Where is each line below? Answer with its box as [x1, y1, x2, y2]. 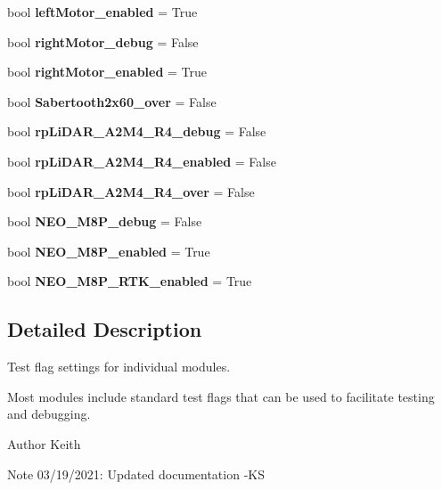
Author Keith [7, 434, 81, 453]
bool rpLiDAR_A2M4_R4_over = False [7, 182, 255, 200]
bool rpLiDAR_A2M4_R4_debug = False [7, 122, 266, 141]
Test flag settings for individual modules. [7, 357, 231, 376]
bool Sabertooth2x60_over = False [7, 92, 217, 110]
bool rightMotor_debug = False [7, 32, 199, 51]
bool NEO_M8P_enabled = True [7, 241, 210, 260]
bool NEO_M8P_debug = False [7, 212, 202, 231]
